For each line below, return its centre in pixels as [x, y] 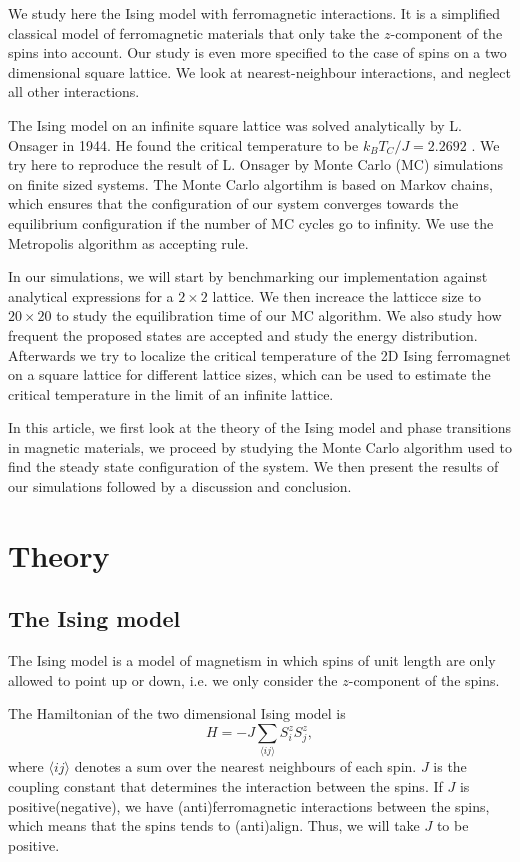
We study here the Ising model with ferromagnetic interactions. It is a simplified [254, 13]
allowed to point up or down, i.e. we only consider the [173, 679]
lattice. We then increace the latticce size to [346, 295]
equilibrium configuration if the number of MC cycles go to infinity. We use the [251, 222]
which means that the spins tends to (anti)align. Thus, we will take [214, 825]
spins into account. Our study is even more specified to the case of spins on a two [257, 52]
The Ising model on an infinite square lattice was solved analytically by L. [235, 124]
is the [450, 766]
